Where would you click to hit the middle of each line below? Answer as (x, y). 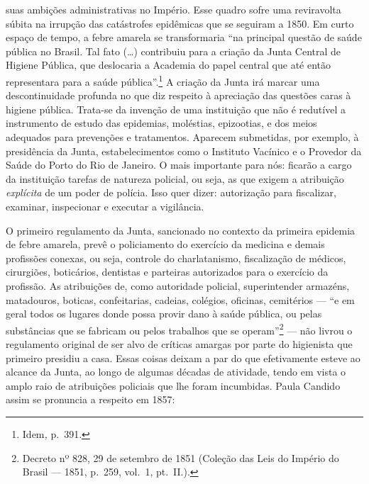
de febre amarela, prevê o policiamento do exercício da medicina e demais (165, 244)
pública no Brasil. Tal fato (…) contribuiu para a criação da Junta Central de (174, 51)
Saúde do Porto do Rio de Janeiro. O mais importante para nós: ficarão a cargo (179, 165)
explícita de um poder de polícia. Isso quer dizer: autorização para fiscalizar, (171, 192)
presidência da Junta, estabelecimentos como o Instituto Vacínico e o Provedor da (184, 151)
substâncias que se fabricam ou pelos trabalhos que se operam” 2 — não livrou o (179, 329)
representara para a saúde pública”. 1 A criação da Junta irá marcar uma (163, 80)
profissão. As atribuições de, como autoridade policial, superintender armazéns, (178, 285)
